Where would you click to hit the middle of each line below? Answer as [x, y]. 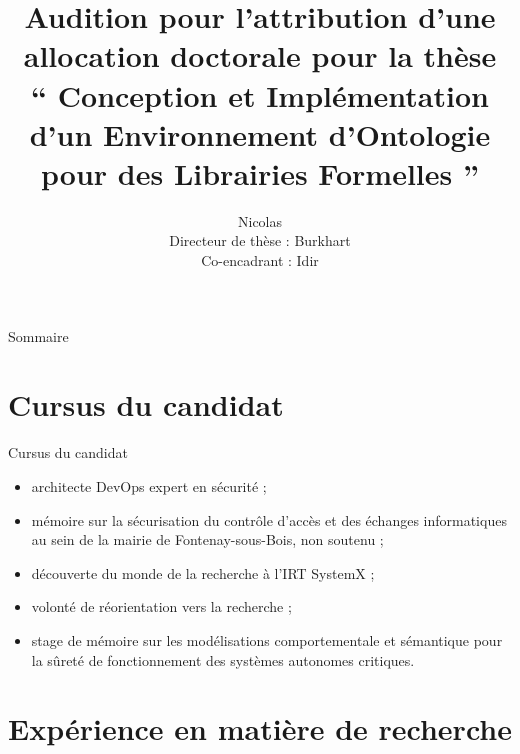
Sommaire [38, 335]
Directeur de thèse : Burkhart [260, 240]
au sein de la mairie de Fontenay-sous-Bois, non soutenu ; [207, 539]
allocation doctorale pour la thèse [260, 55]
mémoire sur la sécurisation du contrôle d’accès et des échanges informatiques [269, 519]
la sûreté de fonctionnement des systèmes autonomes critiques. [223, 659]
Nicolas [260, 220]
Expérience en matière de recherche [260, 728]
